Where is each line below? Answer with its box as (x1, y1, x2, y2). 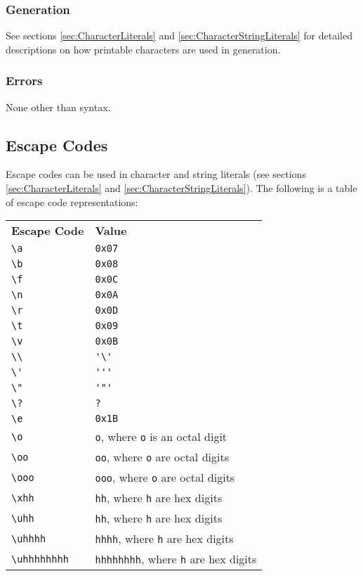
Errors (6, 72, 43, 89)
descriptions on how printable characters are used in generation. (6, 41, 281, 56)
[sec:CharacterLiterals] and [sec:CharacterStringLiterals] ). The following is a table (6, 181, 357, 196)
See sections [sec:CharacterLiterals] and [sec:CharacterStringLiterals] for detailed (6, 28, 352, 43)
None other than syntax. (6, 99, 111, 114)
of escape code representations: (6, 194, 138, 209)
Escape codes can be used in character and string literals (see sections (6, 167, 306, 181)
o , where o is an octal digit (95, 428, 227, 445)
